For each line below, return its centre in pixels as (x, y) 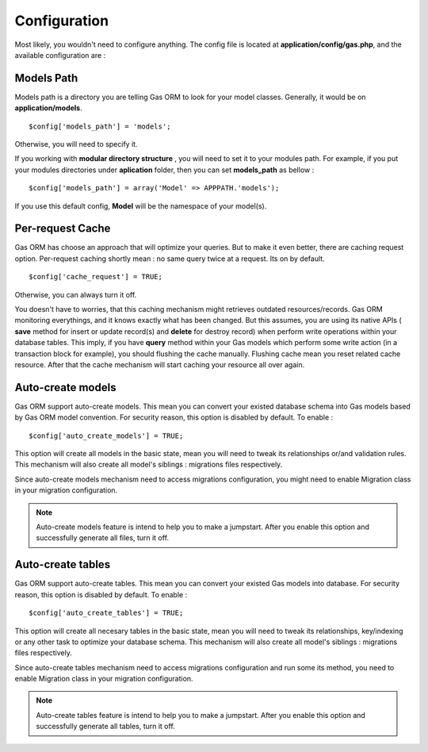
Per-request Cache (63, 229)
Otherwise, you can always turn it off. (76, 294)
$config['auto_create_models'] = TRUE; (106, 435)
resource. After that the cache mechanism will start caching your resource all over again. (160, 364)
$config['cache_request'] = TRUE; (96, 277)
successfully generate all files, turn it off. (103, 538)
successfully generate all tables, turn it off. (106, 727)
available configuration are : (60, 55)
